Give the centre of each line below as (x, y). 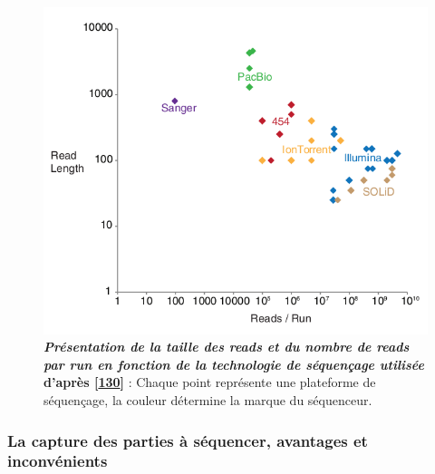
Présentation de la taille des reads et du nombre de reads (227, 347)
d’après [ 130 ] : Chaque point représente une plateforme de (210, 382)
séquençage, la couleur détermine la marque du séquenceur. (208, 400)
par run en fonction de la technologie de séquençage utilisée (234, 364)
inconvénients (58, 461)
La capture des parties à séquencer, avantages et (188, 440)
